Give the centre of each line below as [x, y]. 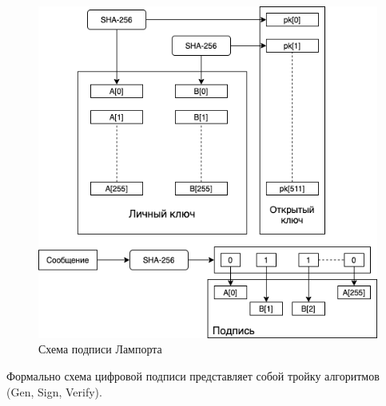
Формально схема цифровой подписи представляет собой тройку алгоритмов [193, 376]
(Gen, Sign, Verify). [54, 391]
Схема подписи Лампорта [100, 349]
